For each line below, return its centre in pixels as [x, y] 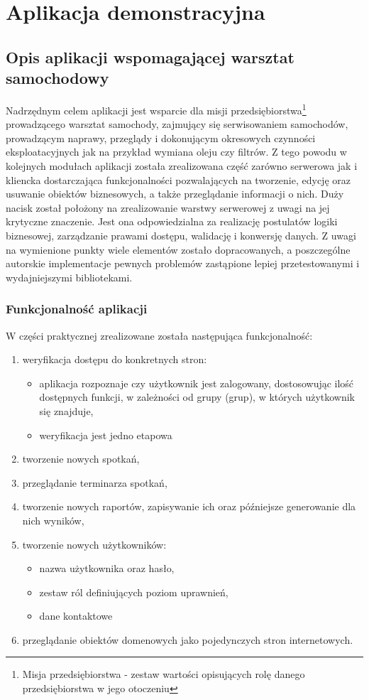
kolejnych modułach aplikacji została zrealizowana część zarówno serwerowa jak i [182, 166]
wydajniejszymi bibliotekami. [69, 277]
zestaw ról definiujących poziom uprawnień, [134, 592]
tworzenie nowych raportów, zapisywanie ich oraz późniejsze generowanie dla [189, 506]
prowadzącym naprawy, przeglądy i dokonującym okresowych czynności [161, 138]
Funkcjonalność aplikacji [77, 309]
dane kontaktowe [76, 616]
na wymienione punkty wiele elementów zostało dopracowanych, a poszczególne [178, 249]
